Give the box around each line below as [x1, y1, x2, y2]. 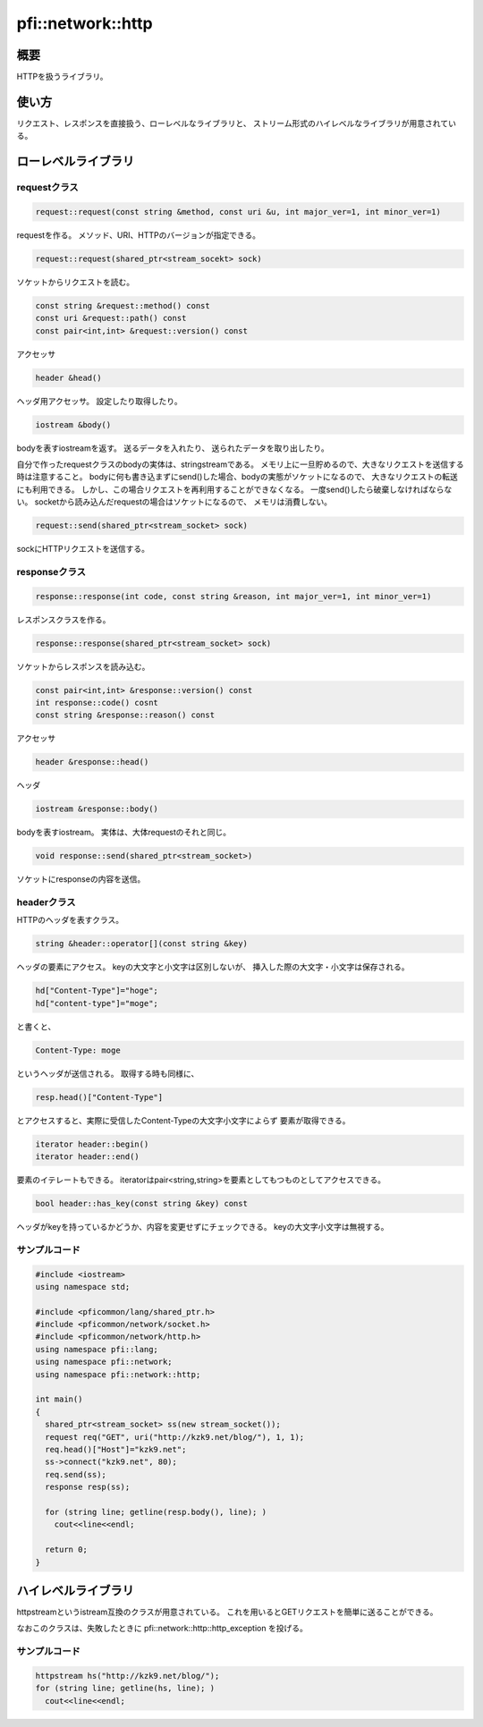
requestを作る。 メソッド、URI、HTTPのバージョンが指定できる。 [16, 229, 261, 241]
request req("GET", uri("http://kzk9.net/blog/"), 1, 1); [45, 1432, 305, 1442]
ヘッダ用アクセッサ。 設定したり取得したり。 [16, 395, 182, 406]
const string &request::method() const [35, 301, 210, 310]
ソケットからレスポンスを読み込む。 [16, 661, 150, 672]
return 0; [45, 1545, 89, 1555]
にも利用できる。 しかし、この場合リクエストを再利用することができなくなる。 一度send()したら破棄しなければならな [16, 484, 453, 495]
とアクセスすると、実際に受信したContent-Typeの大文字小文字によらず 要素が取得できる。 [16, 1114, 351, 1126]
